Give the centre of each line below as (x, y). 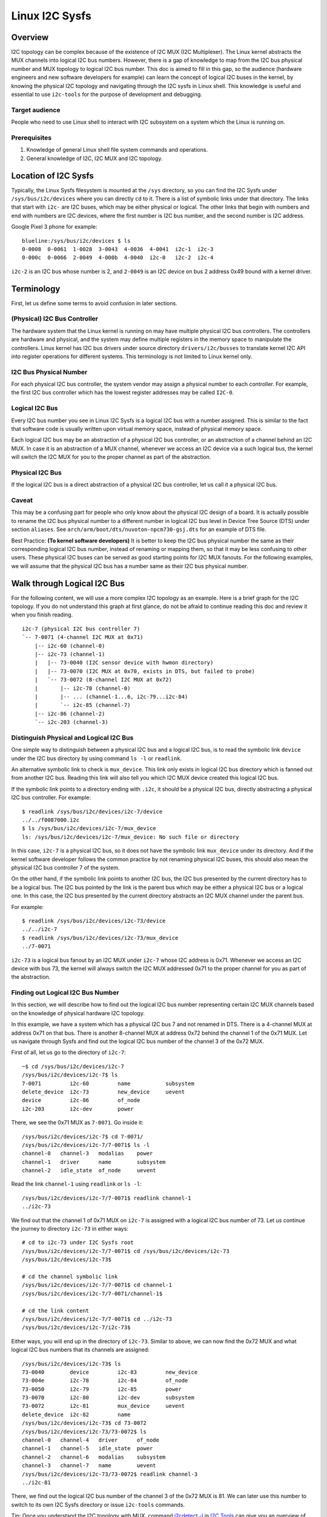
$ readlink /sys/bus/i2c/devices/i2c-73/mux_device (100, 938)
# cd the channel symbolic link (70, 1276)
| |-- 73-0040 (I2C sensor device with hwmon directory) (124, 663)
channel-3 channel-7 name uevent (89, 1466)
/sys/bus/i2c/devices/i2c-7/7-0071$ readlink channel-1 (107, 1198)
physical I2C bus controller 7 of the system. (65, 867)
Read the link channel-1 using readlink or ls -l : (76, 1184)
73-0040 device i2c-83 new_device (110, 1372)
